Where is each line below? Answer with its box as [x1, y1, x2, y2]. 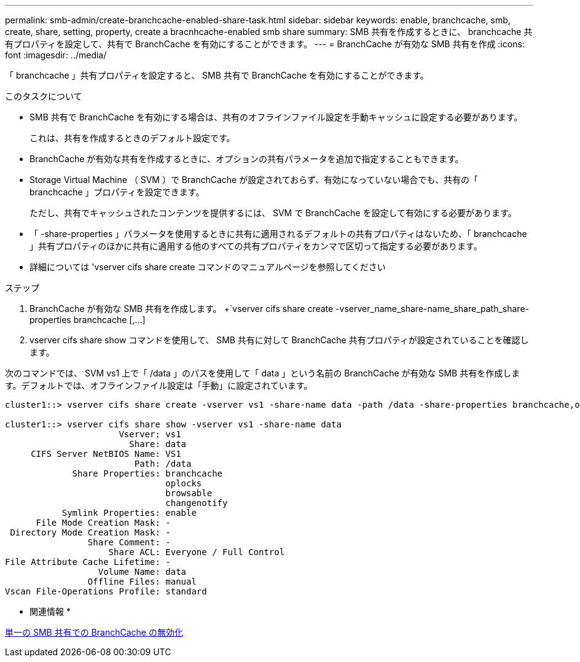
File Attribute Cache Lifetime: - [5, 557, 171, 567]
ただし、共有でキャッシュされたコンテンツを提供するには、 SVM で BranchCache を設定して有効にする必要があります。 [29, 208, 517, 218]
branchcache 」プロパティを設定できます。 [29, 187, 205, 197]
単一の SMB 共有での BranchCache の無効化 [5, 627, 183, 637]
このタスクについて [5, 91, 82, 101]
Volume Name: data [98, 567, 187, 577]
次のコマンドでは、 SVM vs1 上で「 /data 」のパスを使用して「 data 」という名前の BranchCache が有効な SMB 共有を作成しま [5, 368, 520, 378]
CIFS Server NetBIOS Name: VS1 [31, 449, 181, 459]
